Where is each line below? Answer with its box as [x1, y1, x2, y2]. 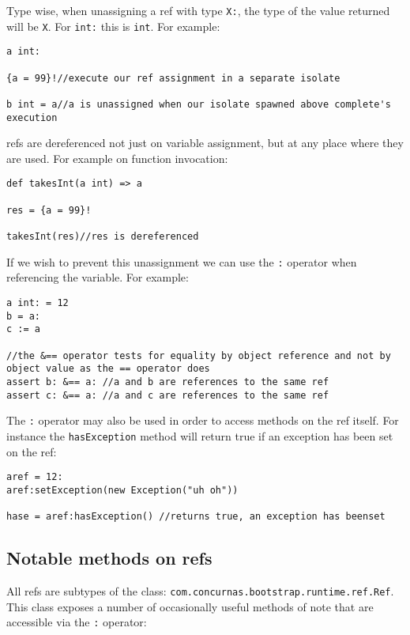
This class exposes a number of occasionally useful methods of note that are [6, 598, 374, 614]
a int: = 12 [6, 297, 69, 308]
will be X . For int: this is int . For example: [6, 17, 220, 34]
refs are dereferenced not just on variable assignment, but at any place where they [6, 134, 404, 151]
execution [6, 112, 58, 123]
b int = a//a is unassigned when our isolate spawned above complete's [6, 98, 391, 110]
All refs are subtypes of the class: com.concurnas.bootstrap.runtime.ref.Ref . [6, 582, 394, 599]
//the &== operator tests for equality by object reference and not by [6, 350, 391, 361]
